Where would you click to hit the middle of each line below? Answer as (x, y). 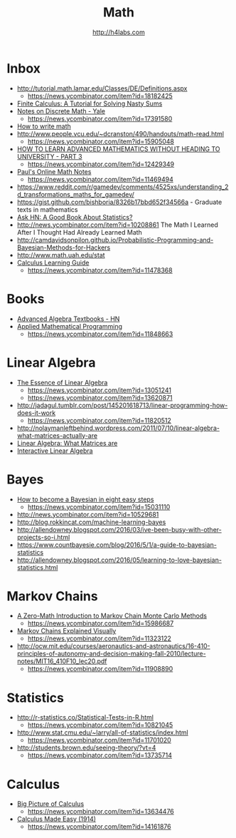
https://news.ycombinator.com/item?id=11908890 (100, 669)
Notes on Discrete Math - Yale (61, 111)
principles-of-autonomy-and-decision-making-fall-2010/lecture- (112, 654)
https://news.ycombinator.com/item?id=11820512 (100, 420)
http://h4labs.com (119, 32)
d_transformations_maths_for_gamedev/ (75, 194)
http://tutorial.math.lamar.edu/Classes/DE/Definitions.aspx (102, 88)
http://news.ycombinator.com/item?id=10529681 (88, 514)
